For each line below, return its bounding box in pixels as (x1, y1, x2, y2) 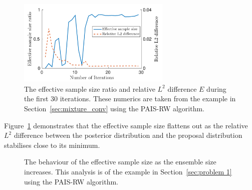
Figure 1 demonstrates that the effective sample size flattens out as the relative (4, 120, 248, 130)
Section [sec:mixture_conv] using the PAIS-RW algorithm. (24, 103, 204, 114)
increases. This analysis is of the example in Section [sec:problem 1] (24, 166, 232, 177)
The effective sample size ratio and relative (24, 83, 155, 94)
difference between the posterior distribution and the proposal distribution (14, 130, 242, 140)
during (206, 83, 226, 94)
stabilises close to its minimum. (4, 139, 100, 150)
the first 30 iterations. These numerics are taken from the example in (24, 93, 236, 104)
